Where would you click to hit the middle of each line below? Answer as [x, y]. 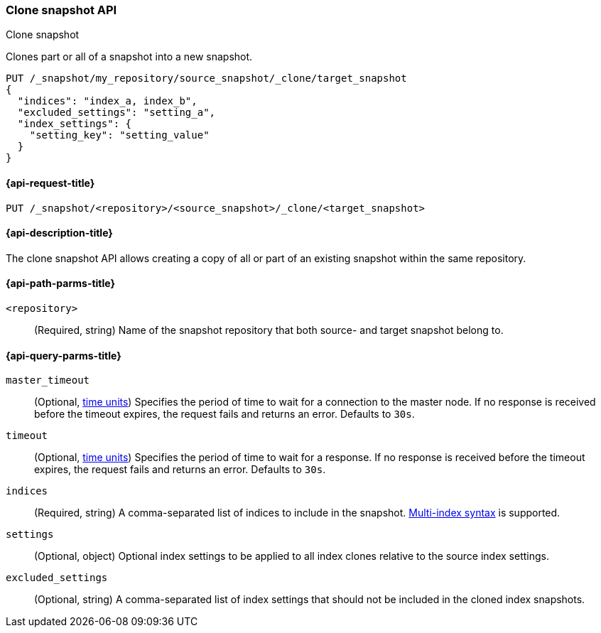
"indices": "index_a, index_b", [107, 101]
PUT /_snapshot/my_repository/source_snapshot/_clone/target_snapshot [206, 79]
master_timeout [48, 380]
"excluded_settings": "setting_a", [117, 113]
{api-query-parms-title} [64, 355]
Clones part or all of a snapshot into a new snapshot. [129, 57]
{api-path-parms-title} [61, 283]
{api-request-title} [50, 183]
